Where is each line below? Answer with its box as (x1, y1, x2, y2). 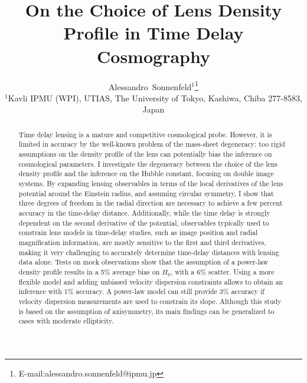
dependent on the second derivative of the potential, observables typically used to (18, 217, 269, 227)
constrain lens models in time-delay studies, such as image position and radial (18, 227, 258, 237)
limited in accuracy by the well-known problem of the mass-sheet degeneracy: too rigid (18, 139, 285, 149)
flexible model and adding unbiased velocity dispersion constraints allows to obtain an (18, 276, 283, 286)
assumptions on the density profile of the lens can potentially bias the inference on (18, 149, 272, 159)
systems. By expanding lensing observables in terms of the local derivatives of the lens (18, 179, 283, 189)
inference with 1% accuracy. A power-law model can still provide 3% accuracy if (18, 286, 264, 296)
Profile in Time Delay (63, 21, 244, 45)
